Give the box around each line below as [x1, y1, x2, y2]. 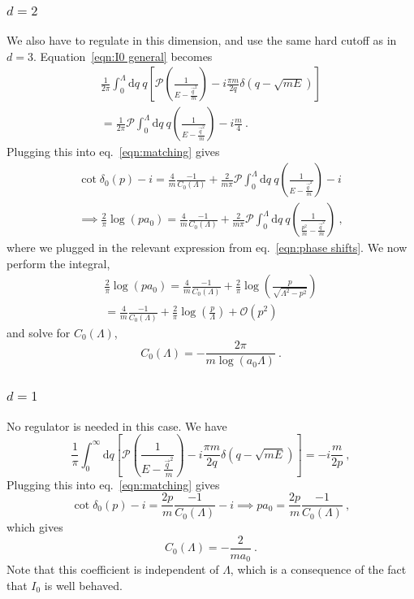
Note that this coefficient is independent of [6, 561, 219, 578]
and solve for [6, 323, 71, 341]
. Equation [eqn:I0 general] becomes [32, 47, 213, 64]
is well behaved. [44, 576, 123, 593]
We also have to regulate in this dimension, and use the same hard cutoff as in [6, 32, 397, 49]
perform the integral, [6, 254, 110, 271]
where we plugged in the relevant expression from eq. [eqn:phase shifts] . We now [6, 239, 408, 256]
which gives [6, 519, 63, 536]
